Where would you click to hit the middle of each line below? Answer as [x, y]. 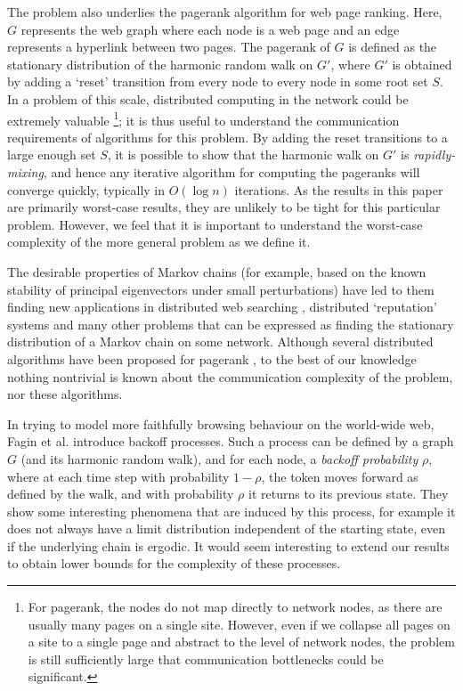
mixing [25, 172]
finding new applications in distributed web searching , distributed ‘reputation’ [222, 307]
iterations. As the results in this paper [339, 189]
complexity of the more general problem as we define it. [159, 242]
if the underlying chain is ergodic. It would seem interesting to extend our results [228, 545]
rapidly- [435, 154]
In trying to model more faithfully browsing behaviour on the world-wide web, [221, 423]
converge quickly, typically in [86, 189]
